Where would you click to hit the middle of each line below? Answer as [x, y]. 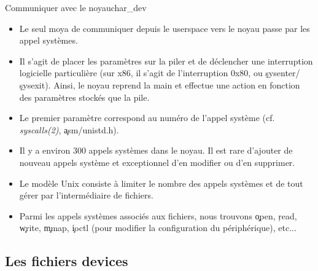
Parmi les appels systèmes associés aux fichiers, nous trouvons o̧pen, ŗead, [158, 215]
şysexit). [35, 84]
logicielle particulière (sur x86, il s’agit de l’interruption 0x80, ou [141, 73]
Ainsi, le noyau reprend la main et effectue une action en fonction [177, 84]
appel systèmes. [48, 40]
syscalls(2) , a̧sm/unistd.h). [69, 129]
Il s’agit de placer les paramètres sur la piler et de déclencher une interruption [166, 61]
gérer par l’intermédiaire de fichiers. [86, 195]
